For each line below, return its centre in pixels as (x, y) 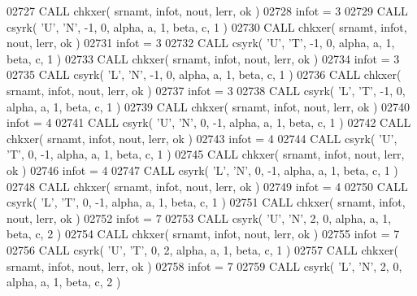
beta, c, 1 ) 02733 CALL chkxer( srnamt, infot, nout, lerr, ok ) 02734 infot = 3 (203, 58)
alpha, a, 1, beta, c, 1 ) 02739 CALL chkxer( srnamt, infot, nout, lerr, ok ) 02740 (208, 106)
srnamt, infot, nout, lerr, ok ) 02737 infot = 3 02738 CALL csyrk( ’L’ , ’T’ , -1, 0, (206, 90)
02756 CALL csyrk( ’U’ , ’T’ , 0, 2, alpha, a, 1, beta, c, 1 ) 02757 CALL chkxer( (203, 249)
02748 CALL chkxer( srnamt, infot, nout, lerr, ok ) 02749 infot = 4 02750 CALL (207, 186)
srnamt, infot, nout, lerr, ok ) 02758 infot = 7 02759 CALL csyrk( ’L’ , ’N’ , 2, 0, (204, 266)
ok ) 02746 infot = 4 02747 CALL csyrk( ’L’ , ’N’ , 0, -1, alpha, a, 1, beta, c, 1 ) (202, 170)
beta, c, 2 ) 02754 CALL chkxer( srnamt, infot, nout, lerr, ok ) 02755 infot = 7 (203, 234)
